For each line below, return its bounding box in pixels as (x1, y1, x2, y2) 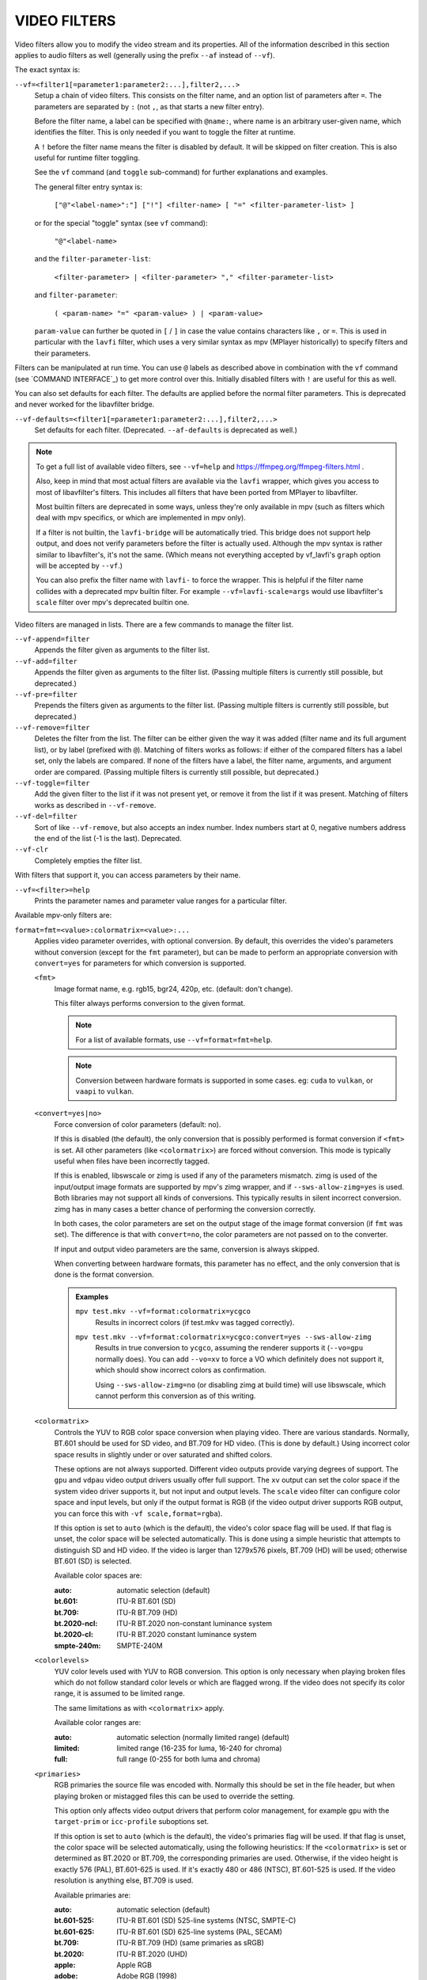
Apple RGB (116, 1960, 152, 1970)
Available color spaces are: (54, 1571, 142, 1580)
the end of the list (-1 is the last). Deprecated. (34, 833, 182, 843)
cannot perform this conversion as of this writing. (95, 1391, 256, 1400)
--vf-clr (14, 845, 49, 855)
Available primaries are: (54, 1890, 130, 1900)
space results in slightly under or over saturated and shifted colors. (54, 1449, 273, 1459)
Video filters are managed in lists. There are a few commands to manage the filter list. (14, 619, 294, 629)
